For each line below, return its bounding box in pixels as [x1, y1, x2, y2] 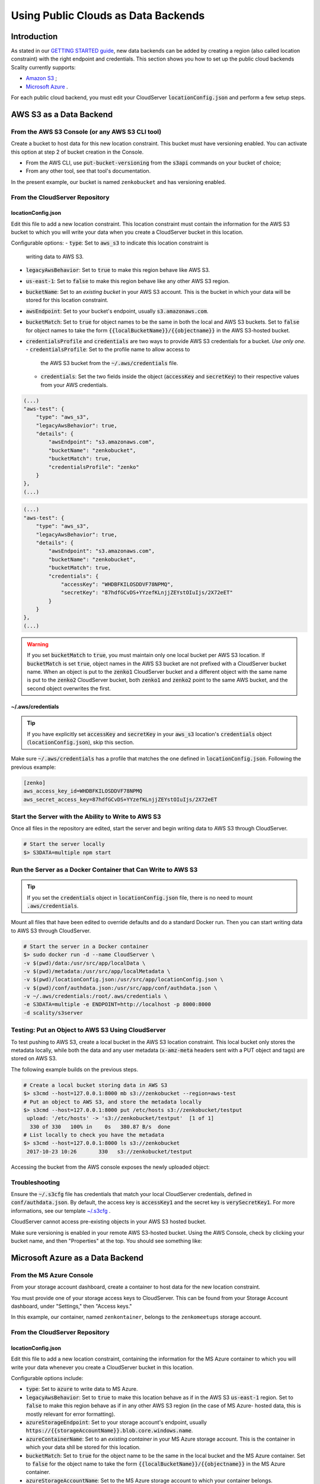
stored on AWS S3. [11, 1055, 57, 1062]
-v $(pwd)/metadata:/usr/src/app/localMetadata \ [23, 968, 171, 975]
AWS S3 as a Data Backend [11, 109, 113, 119]
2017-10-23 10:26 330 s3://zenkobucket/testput [27, 1148, 193, 1155]
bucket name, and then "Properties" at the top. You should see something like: [11, 1237, 203, 1244]
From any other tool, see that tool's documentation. [25, 167, 151, 175]
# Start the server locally [23, 841, 105, 848]
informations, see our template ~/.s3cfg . [11, 1207, 111, 1214]
